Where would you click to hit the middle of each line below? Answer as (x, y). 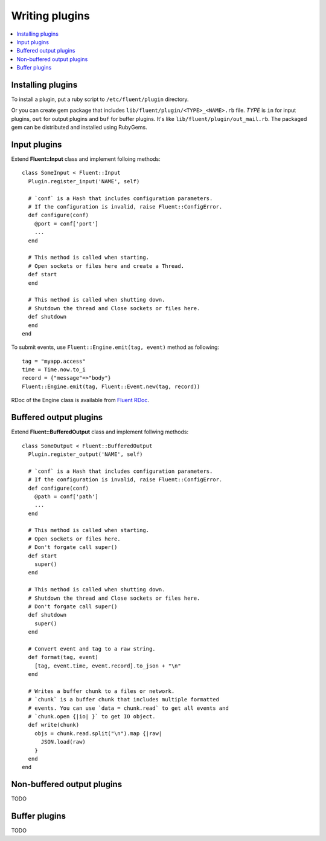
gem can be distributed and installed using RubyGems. (79, 128)
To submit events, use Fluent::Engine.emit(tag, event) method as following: (115, 347)
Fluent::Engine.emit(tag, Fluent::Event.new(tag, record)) (111, 386)
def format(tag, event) (63, 657)
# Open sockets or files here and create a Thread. (106, 266)
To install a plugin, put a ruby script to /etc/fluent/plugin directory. (100, 99)
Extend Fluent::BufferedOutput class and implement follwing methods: (100, 432)
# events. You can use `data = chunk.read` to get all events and (128, 708)
